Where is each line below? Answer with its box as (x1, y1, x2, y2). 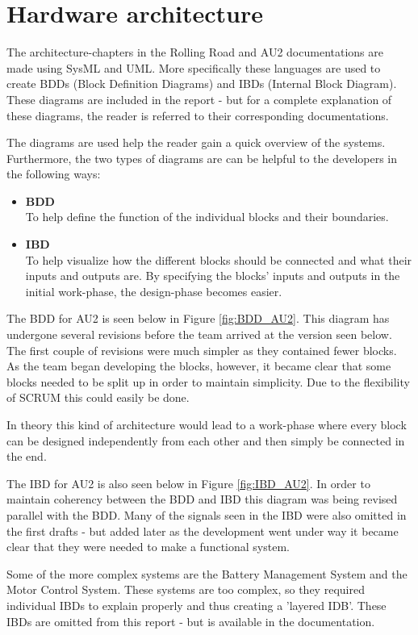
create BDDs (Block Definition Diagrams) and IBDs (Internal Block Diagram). (6, 75, 397, 92)
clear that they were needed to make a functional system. (6, 538, 290, 555)
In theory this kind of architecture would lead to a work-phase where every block (6, 416, 407, 432)
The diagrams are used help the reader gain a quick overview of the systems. (6, 134, 386, 151)
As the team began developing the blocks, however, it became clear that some (6, 357, 391, 374)
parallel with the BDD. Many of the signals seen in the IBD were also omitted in (6, 506, 407, 523)
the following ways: (6, 165, 101, 182)
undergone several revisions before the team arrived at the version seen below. (6, 326, 392, 343)
